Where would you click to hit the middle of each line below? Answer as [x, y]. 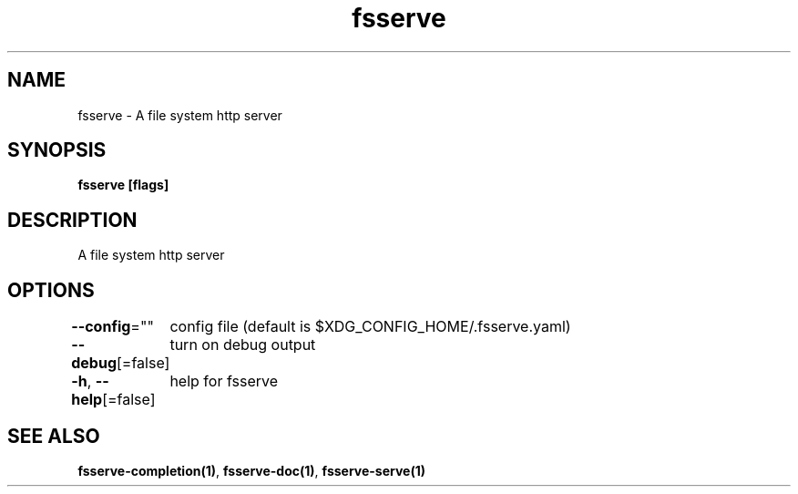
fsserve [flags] [123, 185]
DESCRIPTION [72, 220]
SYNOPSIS [57, 150]
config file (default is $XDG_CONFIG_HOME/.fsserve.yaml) [370, 327]
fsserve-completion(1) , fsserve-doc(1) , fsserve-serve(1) [252, 470]
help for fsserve [224, 381]
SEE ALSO [54, 436]
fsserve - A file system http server [180, 115]
